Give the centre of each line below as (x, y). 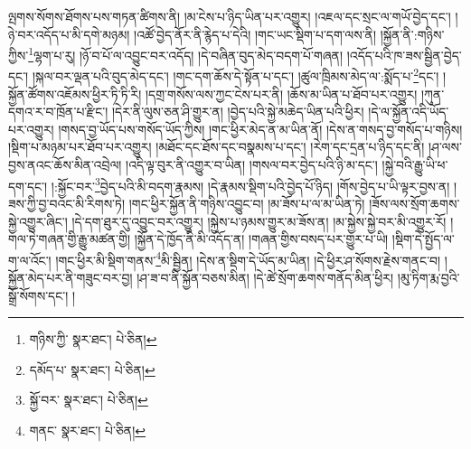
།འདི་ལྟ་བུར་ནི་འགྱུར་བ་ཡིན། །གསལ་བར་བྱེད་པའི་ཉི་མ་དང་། (252, 165)
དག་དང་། (28, 186)
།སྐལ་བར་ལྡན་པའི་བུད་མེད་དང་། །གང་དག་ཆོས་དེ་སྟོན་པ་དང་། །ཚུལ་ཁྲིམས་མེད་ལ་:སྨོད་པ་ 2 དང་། (235, 75)
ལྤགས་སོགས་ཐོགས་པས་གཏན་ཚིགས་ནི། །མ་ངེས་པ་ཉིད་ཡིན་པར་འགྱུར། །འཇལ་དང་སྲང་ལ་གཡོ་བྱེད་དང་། (230, 16)
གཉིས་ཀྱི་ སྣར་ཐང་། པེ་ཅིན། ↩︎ (93, 339)
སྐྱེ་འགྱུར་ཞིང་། (38, 221)
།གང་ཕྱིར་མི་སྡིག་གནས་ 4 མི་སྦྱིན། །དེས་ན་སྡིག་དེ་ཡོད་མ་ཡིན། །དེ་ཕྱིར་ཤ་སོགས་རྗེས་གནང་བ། (248, 258)
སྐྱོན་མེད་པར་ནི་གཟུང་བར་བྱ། (71, 277)
